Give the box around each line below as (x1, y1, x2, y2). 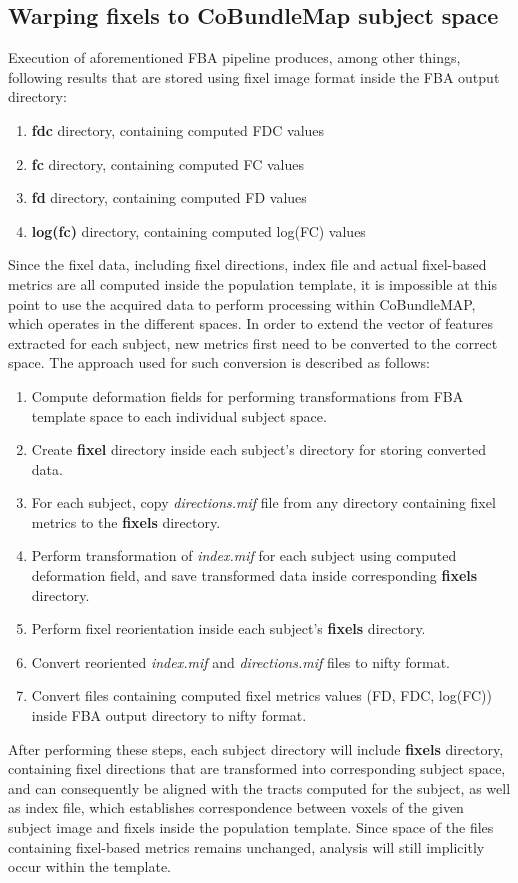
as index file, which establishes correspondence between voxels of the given (8, 797, 464, 818)
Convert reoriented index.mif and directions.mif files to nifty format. (31, 651, 450, 672)
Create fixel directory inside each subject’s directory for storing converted (31, 439, 486, 460)
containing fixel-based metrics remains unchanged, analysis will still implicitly (8, 836, 485, 857)
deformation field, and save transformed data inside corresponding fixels (31, 565, 478, 586)
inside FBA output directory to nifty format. (31, 705, 307, 726)
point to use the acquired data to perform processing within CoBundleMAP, (8, 293, 476, 314)
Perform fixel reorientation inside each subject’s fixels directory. (31, 618, 426, 639)
